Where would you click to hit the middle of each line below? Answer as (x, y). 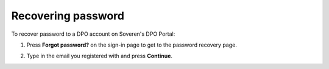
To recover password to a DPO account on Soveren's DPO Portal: (93, 34)
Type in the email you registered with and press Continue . (100, 56)
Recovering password (68, 16)
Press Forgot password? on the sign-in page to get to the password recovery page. (132, 45)
